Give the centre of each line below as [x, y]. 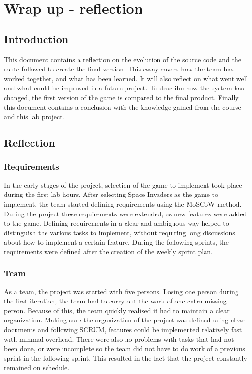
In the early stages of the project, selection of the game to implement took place [123, 185]
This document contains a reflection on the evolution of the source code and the [123, 59]
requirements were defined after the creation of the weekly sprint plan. [108, 251]
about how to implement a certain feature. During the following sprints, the [117, 242]
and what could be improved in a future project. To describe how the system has [124, 88]
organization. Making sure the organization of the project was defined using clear [124, 320]
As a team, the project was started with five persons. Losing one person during [121, 291]
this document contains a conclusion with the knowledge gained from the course [123, 107]
